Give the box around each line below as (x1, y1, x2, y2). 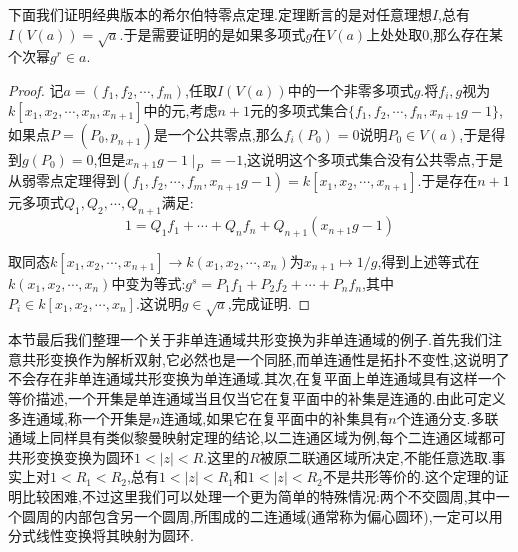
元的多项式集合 (249, 99, 348, 120)
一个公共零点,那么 (167, 123, 284, 144)
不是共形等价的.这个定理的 (322, 466, 495, 487)
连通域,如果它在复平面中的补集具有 (160, 407, 389, 428)
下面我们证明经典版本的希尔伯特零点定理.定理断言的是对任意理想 (8, 4, 432, 24)
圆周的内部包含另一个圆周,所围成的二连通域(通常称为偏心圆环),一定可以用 (21, 505, 503, 526)
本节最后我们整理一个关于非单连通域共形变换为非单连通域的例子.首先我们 (8, 329, 488, 350)
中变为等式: (111, 272, 186, 293)
